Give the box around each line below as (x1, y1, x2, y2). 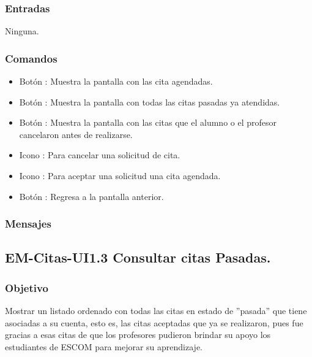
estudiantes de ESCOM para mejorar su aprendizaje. (5, 340, 202, 353)
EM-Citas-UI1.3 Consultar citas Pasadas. (5, 248, 271, 267)
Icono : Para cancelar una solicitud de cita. (19, 148, 180, 161)
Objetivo (5, 280, 48, 295)
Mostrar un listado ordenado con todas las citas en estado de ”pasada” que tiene (5, 304, 307, 317)
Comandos (5, 50, 58, 66)
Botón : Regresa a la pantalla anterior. (19, 190, 164, 202)
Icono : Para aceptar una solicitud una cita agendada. (19, 169, 221, 182)
